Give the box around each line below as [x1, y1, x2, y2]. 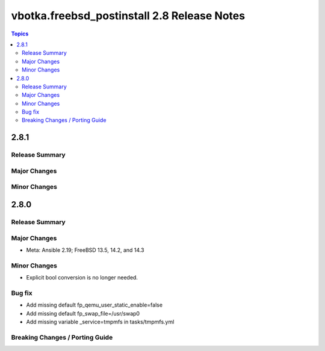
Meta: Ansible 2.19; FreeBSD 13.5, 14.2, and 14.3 [26, 246, 144, 254]
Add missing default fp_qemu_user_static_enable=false [26, 301, 162, 309]
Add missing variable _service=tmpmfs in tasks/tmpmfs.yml [26, 318, 175, 325]
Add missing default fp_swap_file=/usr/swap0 [26, 310, 140, 317]
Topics [11, 30, 29, 37]
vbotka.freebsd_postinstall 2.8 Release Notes [11, 9, 246, 22]
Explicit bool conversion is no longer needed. [26, 274, 138, 281]
